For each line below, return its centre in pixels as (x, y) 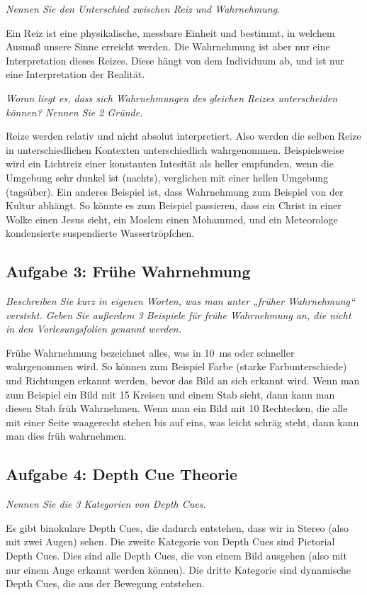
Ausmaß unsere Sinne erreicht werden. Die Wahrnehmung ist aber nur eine (168, 46)
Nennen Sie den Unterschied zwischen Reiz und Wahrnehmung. (143, 9)
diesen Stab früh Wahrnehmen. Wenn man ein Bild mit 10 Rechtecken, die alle (177, 408)
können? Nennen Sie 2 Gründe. (74, 112)
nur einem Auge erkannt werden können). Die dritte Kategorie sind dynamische (179, 569)
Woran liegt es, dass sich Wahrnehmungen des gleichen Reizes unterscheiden (172, 98)
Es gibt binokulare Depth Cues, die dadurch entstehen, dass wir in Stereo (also (177, 527)
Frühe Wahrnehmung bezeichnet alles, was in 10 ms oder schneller (150, 352)
